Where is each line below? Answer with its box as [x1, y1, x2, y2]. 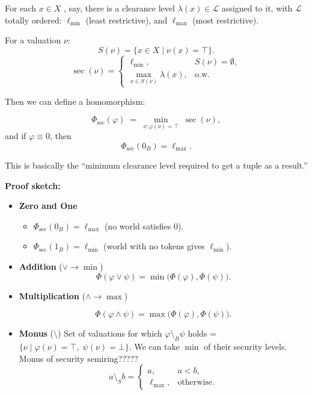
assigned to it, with [221, 2, 293, 14]
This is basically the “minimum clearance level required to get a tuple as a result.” [5, 158, 308, 171]
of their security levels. [204, 340, 287, 352]
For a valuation [5, 34, 61, 46]
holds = [188, 327, 216, 340]
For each [5, 2, 36, 14]
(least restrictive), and [85, 13, 168, 26]
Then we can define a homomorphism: [5, 95, 145, 107]
